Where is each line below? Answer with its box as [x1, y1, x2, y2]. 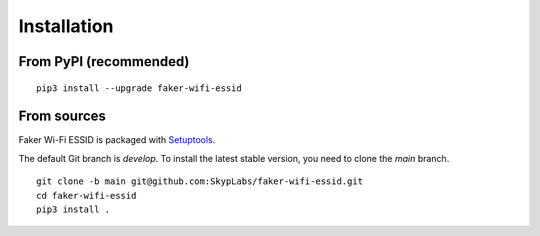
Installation [18, 15, 114, 37]
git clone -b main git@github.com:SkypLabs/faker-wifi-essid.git [36, 176, 364, 187]
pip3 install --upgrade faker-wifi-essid [36, 82, 242, 94]
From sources [18, 108, 107, 125]
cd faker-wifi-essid [36, 190, 137, 201]
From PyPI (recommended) [18, 53, 190, 70]
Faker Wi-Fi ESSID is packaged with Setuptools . [18, 134, 216, 146]
